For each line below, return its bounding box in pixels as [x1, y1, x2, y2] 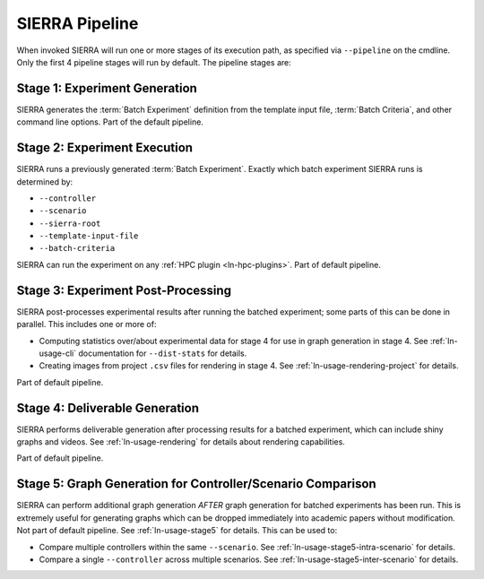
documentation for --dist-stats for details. [77, 348, 247, 359]
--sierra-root [39, 218, 101, 229]
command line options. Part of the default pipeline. [16, 117, 203, 127]
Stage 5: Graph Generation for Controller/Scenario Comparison [16, 476, 376, 492]
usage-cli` [39, 348, 77, 359]
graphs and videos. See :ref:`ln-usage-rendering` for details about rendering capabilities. [16, 436, 345, 447]
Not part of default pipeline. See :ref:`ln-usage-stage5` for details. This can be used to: [16, 525, 338, 536]
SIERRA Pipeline [16, 13, 139, 33]
